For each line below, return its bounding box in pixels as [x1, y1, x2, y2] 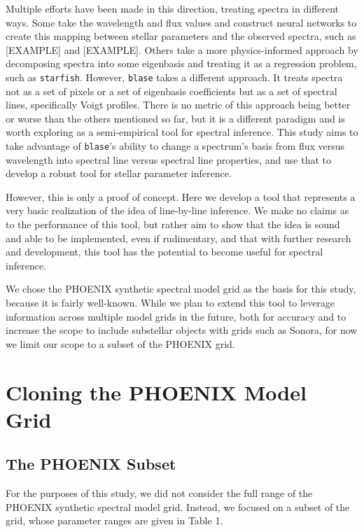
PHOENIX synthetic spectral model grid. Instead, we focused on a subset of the [6, 499, 350, 514]
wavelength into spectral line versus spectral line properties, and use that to [6, 152, 331, 167]
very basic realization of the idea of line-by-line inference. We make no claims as [6, 203, 349, 218]
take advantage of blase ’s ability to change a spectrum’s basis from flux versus [6, 139, 345, 153]
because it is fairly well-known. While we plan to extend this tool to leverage [6, 295, 335, 309]
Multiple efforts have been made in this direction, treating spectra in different [6, 1, 339, 15]
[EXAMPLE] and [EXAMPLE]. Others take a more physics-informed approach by [6, 42, 358, 57]
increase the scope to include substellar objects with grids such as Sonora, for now [6, 323, 358, 337]
